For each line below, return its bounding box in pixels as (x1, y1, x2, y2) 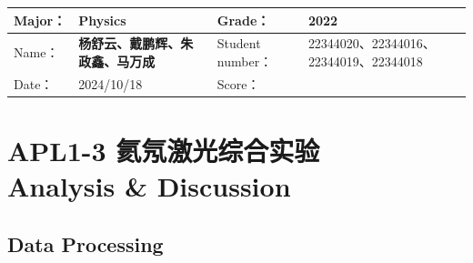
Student (216, 34, 261, 53)
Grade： (216, 10, 270, 29)
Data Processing (7, 229, 164, 258)
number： (216, 51, 273, 70)
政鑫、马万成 (78, 51, 156, 70)
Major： (14, 10, 66, 29)
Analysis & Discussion (7, 167, 291, 205)
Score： (216, 74, 260, 93)
